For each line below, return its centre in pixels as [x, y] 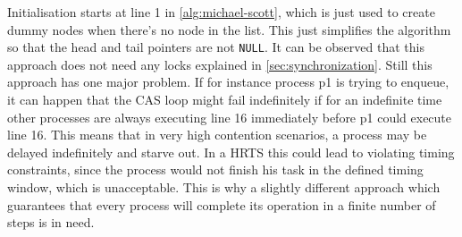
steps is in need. [51, 222]
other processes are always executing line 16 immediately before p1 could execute [230, 117]
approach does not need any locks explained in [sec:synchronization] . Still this [220, 64]
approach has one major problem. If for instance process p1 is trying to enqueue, [228, 82]
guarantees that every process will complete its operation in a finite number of [222, 204]
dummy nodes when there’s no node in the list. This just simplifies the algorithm [229, 29]
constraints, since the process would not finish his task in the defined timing [215, 169]
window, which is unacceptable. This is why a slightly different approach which [224, 187]
